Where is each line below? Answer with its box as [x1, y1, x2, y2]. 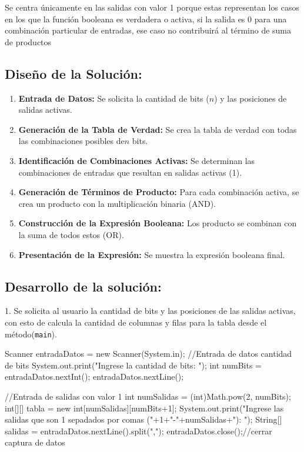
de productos [5, 35, 52, 48]
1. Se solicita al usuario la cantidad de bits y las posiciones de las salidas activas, [5, 304, 296, 317]
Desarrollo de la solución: [5, 277, 162, 295]
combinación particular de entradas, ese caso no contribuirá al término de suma [5, 24, 292, 36]
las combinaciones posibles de [18, 135, 125, 147]
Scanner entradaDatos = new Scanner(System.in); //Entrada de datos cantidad [5, 347, 292, 360]
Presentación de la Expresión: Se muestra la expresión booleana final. [18, 248, 285, 260]
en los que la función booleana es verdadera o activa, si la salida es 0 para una [5, 12, 287, 25]
